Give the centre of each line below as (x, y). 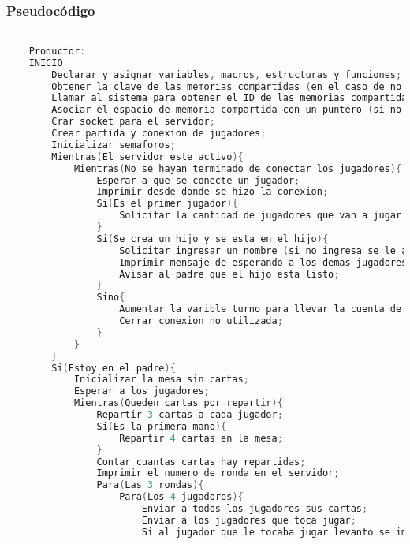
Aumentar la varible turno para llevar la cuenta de (261, 309)
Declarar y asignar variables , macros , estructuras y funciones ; (227, 75)
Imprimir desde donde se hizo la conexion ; (212, 192)
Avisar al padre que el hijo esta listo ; (229, 274)
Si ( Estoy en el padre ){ (114, 368)
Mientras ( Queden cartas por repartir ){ (178, 403)
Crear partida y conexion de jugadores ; (159, 133)
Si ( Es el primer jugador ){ (167, 204)
